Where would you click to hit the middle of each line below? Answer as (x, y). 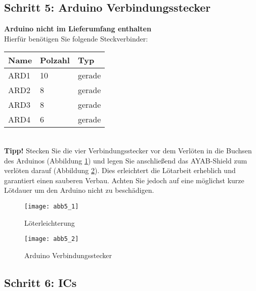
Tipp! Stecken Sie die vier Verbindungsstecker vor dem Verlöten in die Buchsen (128, 150)
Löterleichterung (50, 222)
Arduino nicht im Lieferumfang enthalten (78, 29)
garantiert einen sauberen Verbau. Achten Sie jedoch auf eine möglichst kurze (124, 180)
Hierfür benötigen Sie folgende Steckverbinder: (76, 38)
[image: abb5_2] (52, 239)
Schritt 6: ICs (40, 282)
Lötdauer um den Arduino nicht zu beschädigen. (79, 190)
